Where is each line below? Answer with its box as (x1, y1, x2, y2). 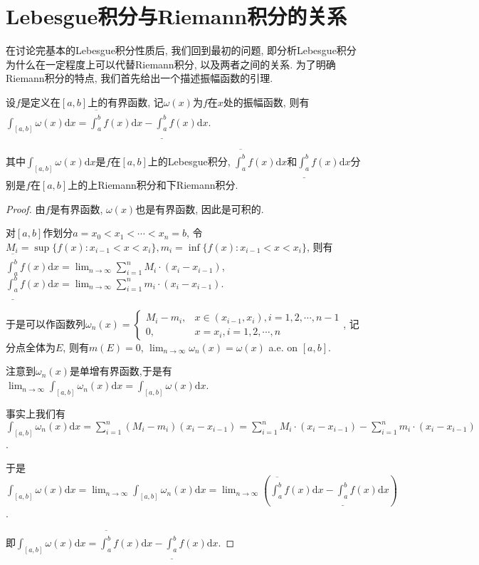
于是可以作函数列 (6, 316, 85, 331)
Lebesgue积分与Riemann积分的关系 (6, 1, 347, 31)
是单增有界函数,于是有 (69, 363, 172, 378)
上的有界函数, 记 (88, 94, 164, 109)
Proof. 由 (6, 201, 46, 216)
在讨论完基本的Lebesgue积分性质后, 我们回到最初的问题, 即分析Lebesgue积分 (6, 43, 357, 58)
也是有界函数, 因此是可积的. (135, 201, 264, 216)
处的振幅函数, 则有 (223, 94, 310, 109)
